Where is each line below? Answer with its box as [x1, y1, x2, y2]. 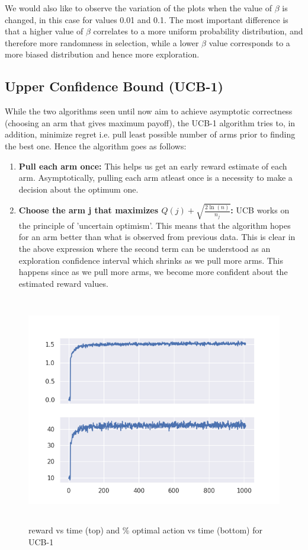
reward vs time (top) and [28, 523, 120, 536]
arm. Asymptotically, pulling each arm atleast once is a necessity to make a [18, 171, 293, 184]
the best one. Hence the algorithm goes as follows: [5, 139, 187, 152]
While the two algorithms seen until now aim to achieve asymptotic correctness [5, 105, 293, 117]
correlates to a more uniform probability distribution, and [93, 25, 303, 37]
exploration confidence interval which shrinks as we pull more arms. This [18, 254, 284, 266]
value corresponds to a [208, 36, 290, 49]
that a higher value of [5, 25, 84, 37]
